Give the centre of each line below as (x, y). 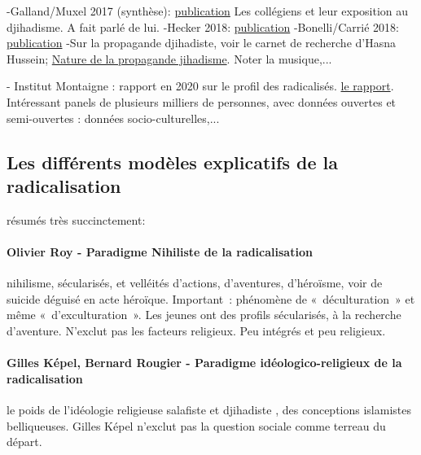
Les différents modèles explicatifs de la (172, 162)
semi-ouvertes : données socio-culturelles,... (113, 118)
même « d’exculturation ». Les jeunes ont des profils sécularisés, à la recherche (204, 315)
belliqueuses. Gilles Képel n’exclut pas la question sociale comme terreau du (196, 425)
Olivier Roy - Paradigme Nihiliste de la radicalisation (160, 251)
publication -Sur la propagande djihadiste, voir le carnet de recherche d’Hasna (201, 43)
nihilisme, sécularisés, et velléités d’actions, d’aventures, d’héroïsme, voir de (195, 283)
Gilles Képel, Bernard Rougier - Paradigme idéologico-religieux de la (204, 363)
